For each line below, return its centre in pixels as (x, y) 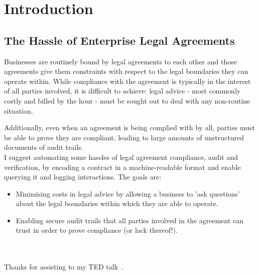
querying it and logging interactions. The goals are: (83, 177)
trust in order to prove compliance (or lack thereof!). (97, 230)
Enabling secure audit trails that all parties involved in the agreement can (130, 220)
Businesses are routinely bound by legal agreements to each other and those (120, 61)
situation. (19, 110)
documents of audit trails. (44, 147)
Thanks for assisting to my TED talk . (64, 267)
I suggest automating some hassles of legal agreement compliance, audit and (121, 157)
